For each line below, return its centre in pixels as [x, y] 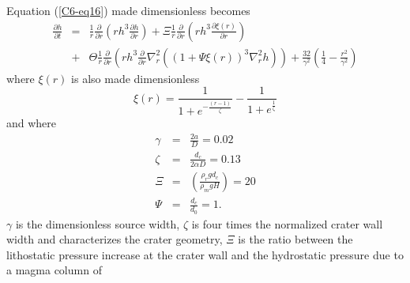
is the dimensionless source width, [98, 223]
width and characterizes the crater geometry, [115, 239]
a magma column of [54, 270]
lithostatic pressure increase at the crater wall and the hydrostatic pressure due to [205, 254]
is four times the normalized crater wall [287, 223]
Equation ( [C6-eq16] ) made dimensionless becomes [128, 10]
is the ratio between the [295, 239]
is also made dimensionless [135, 78]
